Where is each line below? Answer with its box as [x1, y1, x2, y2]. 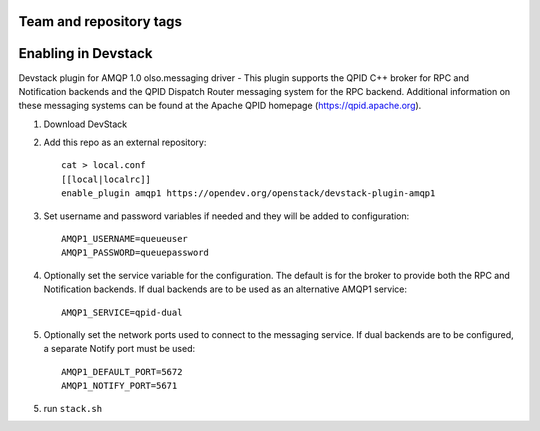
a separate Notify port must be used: [43, 343, 196, 355]
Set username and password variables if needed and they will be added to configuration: [43, 210, 410, 222]
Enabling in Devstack [18, 45, 153, 62]
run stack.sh [43, 402, 103, 414]
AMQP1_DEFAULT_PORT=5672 [61, 366, 183, 377]
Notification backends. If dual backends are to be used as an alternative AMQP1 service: [43, 283, 408, 295]
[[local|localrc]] [61, 173, 152, 185]
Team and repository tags [18, 13, 182, 30]
